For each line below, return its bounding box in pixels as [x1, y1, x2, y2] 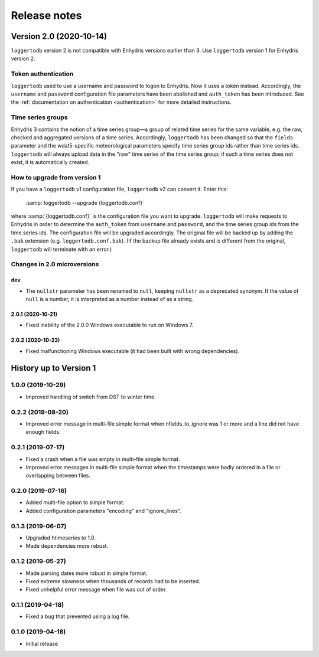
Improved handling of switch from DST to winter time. [25, 393, 156, 400]
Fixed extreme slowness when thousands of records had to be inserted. [25, 577, 201, 584]
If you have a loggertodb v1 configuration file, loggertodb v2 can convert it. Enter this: [11, 186, 229, 193]
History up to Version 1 [11, 363, 96, 373]
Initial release [25, 640, 58, 647]
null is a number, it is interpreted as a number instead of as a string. [25, 295, 194, 302]
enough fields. [25, 429, 61, 436]
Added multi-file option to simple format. [25, 499, 125, 506]
